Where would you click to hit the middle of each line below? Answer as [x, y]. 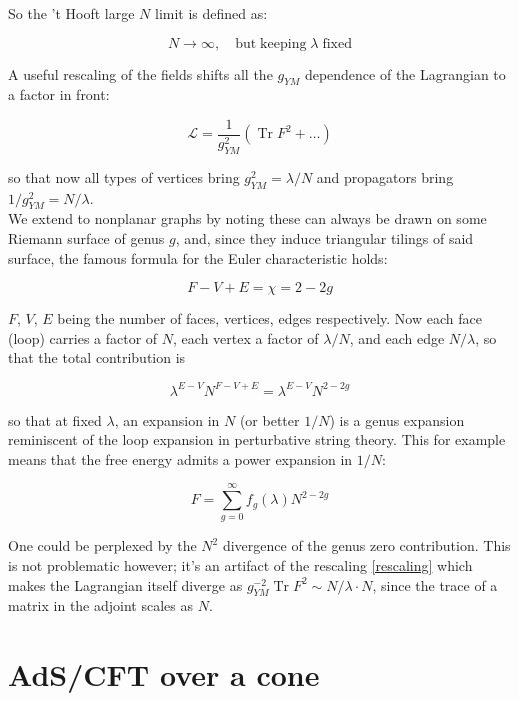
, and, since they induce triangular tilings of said [324, 238]
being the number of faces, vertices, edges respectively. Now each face [269, 318]
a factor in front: [59, 94]
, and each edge [397, 337]
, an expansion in [167, 419]
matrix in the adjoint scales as [100, 605]
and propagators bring [385, 176]
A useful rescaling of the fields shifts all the [140, 73]
